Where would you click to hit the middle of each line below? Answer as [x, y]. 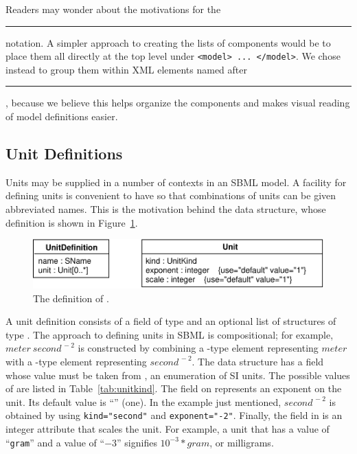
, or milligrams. [242, 442]
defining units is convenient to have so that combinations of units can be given [171, 195]
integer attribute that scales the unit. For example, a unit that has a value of [168, 429]
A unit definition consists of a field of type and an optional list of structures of [171, 321]
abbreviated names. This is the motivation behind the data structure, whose [166, 209]
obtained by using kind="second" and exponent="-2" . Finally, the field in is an [174, 415]
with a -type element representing [76, 361]
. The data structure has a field [258, 361]
